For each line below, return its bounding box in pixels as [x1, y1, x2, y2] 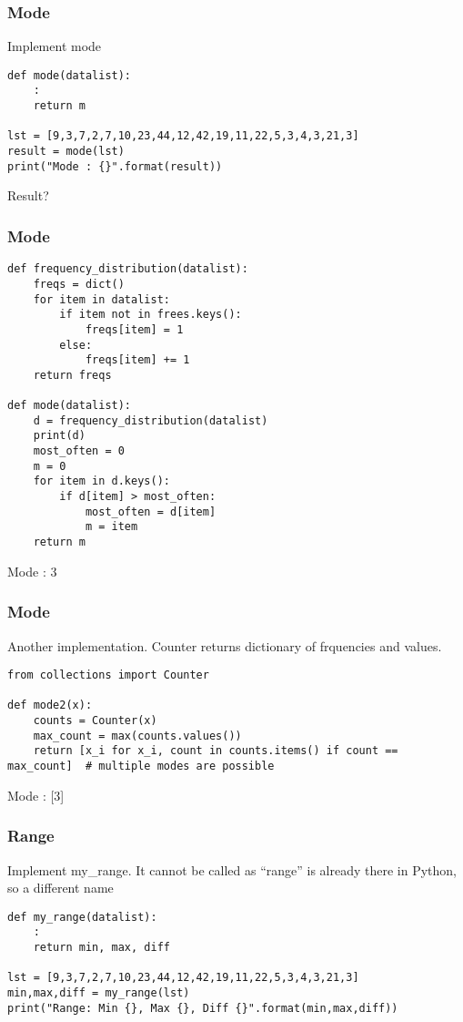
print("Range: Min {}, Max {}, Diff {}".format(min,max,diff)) [7, 1001, 398, 1015]
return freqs [33, 368, 112, 382]
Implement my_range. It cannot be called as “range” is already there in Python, [7, 860, 457, 879]
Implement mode [7, 36, 102, 56]
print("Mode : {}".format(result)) [7, 159, 223, 173]
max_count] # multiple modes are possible [7, 760, 275, 773]
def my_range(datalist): [7, 910, 157, 924]
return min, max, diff [33, 941, 170, 954]
